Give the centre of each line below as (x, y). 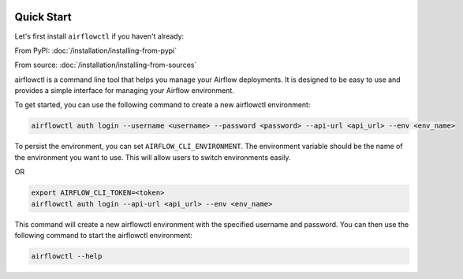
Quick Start (43, 17)
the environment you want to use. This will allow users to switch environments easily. (153, 157)
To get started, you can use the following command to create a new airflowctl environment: (162, 105)
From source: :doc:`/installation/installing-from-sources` (106, 65)
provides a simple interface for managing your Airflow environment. (124, 91)
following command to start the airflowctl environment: (104, 235)
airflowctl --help (67, 256)
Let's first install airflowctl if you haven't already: (99, 36)
